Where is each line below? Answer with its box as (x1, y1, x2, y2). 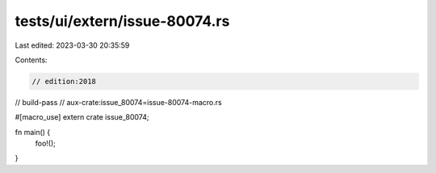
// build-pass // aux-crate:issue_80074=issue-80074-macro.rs (15, 97, 222, 107)
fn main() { (15, 127, 51, 137)
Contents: (15, 55, 48, 65)
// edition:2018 (31, 77, 97, 86)
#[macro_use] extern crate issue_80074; (15, 112, 149, 122)
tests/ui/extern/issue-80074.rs (15, 12, 230, 30)
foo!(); (35, 138, 57, 149)
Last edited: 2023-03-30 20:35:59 (15, 40, 130, 50)
